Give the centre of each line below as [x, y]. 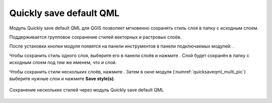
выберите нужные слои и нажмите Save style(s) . [62, 78]
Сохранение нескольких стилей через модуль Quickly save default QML [87, 90]
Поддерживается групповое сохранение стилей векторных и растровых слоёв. [95, 37]
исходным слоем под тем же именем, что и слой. [63, 62]
